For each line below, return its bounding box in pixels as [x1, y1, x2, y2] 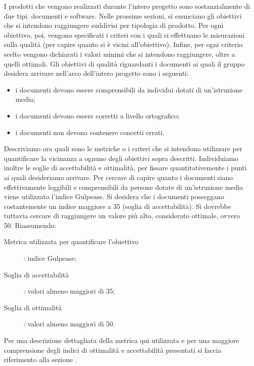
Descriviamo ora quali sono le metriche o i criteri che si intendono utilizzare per [4, 143, 242, 154]
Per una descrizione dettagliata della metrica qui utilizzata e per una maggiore [4, 335, 239, 345]
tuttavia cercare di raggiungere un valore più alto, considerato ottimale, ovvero [4, 210, 240, 221]
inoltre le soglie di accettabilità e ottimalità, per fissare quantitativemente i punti [4, 162, 247, 173]
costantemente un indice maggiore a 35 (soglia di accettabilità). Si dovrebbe [4, 201, 231, 211]
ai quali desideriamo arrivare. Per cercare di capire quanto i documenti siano [4, 172, 233, 182]
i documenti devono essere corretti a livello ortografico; [15, 110, 180, 120]
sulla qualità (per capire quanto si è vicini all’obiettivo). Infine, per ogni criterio [4, 39, 243, 49]
